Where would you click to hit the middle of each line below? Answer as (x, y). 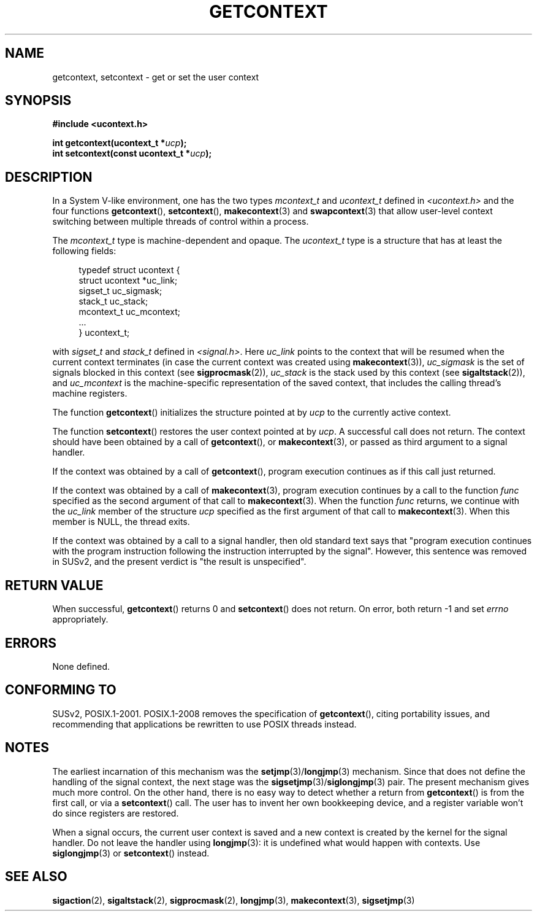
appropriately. (80, 619)
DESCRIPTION (49, 177)
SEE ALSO (36, 877)
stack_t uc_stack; (113, 301)
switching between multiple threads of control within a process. (181, 222)
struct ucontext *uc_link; (128, 281)
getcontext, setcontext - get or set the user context (156, 77)
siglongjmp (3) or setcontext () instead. (131, 853)
